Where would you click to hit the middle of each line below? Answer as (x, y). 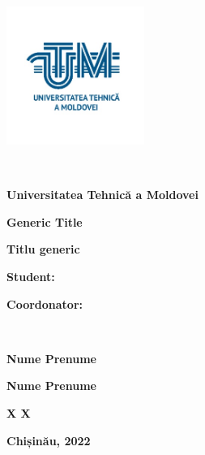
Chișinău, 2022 (49, 440)
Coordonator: (45, 303)
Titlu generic (43, 249)
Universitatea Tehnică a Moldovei (102, 195)
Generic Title (45, 221)
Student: (31, 277)
